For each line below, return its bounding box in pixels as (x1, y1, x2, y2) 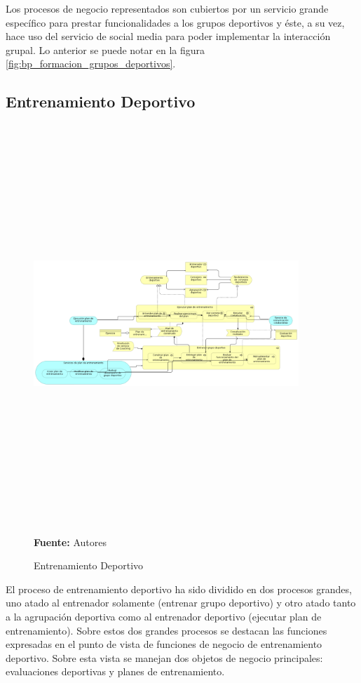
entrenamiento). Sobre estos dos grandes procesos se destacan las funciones (6, 623, 327, 637)
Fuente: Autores (34, 534, 107, 549)
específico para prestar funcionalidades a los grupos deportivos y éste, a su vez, (6, 15, 345, 29)
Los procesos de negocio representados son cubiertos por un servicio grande (6, 1, 329, 15)
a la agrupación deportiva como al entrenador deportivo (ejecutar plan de (6, 609, 322, 624)
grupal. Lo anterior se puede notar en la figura (6, 42, 205, 57)
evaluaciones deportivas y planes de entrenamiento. (6, 664, 225, 679)
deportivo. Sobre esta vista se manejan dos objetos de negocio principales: (6, 650, 323, 665)
